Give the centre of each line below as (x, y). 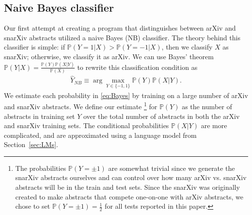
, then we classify (187, 47)
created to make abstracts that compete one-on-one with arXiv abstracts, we (129, 196)
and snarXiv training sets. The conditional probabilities (87, 125)
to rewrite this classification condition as (137, 67)
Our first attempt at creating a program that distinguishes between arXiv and (120, 28)
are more (214, 125)
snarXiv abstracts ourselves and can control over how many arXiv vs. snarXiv (131, 177)
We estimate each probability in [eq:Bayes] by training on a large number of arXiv (126, 95)
